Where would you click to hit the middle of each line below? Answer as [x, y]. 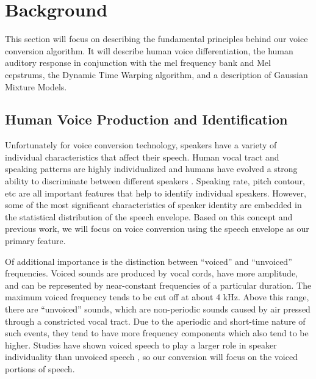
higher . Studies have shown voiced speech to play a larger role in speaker [141, 345]
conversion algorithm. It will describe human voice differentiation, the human [149, 50]
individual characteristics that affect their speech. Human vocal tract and [142, 157]
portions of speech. [40, 368]
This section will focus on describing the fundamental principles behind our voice [156, 39]
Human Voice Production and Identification [146, 119]
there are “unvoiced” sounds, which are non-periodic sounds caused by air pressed [158, 309]
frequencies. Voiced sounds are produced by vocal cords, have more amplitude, [152, 273]
